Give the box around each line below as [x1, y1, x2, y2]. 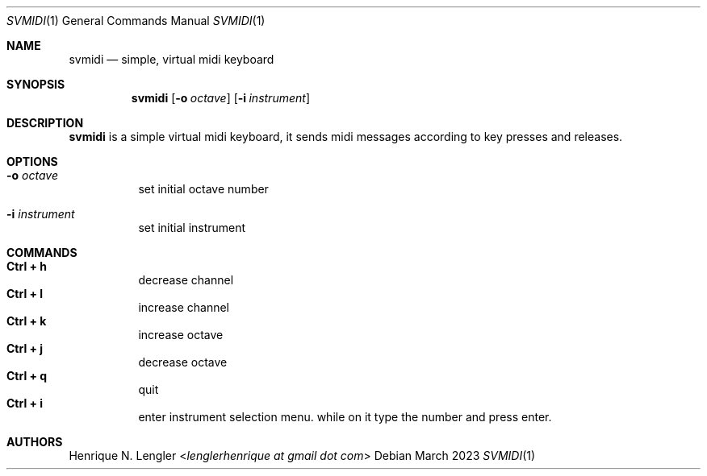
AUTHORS [6, 435, 63, 449]
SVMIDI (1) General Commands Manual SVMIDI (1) [6, 14, 266, 27]
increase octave [138, 328, 224, 341]
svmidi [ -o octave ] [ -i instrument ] [131, 91, 310, 105]
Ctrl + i [6, 396, 44, 410]
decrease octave [138, 355, 228, 369]
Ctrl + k [6, 314, 47, 328]
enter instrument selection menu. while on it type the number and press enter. [138, 410, 552, 424]
